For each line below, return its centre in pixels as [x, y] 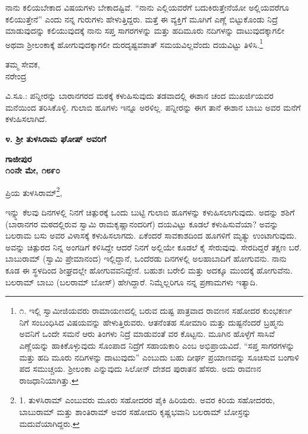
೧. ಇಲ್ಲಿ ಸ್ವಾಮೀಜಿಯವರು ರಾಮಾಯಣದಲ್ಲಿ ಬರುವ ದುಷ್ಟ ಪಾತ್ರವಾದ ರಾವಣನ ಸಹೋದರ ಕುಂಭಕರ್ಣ [156, 311]
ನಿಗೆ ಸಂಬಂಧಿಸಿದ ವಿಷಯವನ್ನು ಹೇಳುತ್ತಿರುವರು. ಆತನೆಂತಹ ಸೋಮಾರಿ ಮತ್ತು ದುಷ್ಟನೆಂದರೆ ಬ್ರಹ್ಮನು [151, 322]
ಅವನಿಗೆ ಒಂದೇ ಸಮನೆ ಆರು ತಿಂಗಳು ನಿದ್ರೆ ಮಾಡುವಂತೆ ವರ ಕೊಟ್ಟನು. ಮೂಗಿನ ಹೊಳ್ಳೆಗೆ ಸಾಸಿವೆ [147, 334]
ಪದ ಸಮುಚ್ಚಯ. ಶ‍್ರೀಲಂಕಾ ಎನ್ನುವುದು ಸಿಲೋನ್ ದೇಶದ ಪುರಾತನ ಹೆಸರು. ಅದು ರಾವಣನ [140, 369]
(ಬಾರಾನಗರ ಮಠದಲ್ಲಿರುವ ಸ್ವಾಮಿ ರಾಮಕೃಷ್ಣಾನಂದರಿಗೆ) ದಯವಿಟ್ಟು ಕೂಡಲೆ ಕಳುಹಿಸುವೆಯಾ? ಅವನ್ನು [142, 224]
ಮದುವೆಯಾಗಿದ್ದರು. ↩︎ [49, 423]
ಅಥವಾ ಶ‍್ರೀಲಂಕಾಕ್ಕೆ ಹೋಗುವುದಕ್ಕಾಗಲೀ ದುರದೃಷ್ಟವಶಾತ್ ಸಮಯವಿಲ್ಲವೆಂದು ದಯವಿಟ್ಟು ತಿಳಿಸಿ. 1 [134, 43]
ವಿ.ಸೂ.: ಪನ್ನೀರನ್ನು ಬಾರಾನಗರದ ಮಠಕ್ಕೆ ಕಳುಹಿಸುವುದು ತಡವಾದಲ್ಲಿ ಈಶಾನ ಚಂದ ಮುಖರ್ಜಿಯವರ [140, 96]
